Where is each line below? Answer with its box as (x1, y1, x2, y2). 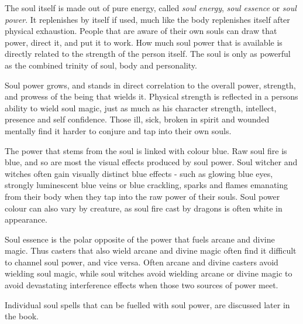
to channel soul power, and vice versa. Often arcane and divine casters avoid (5, 255, 278, 268)
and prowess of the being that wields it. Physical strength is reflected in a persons (5, 90, 298, 103)
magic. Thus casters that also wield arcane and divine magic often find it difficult (5, 244, 297, 257)
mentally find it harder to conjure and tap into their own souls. (5, 124, 232, 137)
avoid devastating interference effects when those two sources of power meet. (5, 279, 278, 291)
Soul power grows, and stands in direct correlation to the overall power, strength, (5, 79, 296, 91)
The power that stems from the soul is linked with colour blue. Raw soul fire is (5, 144, 287, 156)
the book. (5, 310, 39, 322)
